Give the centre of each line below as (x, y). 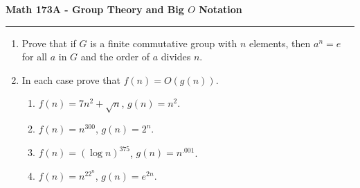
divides (176, 57)
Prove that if (49, 43)
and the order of (115, 57)
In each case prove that (71, 79)
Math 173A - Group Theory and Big (95, 9)
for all (35, 57)
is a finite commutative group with (164, 43)
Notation (220, 9)
